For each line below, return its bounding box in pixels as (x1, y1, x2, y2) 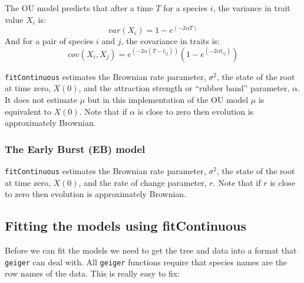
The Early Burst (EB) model (5, 141, 146, 156)
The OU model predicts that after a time (5, 2, 153, 14)
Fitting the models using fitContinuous (5, 217, 247, 235)
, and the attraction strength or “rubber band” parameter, (78, 82, 290, 94)
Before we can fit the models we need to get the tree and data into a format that (5, 244, 297, 257)
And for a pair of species (5, 35, 94, 47)
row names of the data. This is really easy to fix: (5, 267, 180, 279)
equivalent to (5, 105, 51, 117)
